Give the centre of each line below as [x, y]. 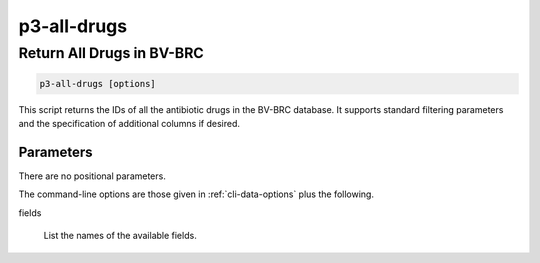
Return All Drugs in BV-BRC [111, 53]
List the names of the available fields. [120, 236]
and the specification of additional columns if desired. [129, 124]
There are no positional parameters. [92, 176]
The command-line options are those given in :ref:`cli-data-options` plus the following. [196, 194]
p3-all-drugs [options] [98, 83]
